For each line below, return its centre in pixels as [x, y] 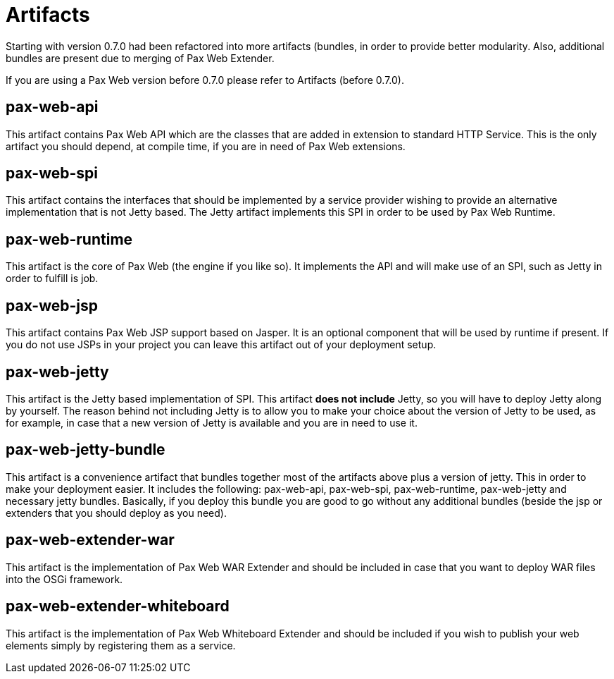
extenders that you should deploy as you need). [116, 513]
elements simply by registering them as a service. [121, 645]
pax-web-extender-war [90, 540]
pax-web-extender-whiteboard [118, 606]
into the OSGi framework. [64, 579]
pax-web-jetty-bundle [86, 450]
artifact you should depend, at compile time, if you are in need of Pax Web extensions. [206, 146]
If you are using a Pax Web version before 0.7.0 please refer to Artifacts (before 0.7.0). [205, 80]
